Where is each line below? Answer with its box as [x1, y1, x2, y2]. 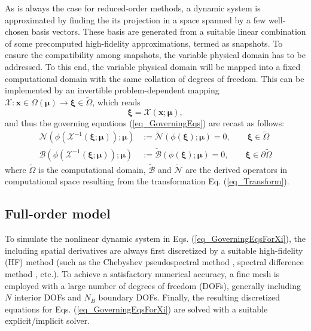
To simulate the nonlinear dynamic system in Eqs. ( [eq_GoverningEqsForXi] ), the [5, 232, 306, 245]
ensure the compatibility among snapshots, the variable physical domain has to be [5, 48, 306, 61]
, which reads [92, 95, 141, 108]
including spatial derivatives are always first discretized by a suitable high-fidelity [5, 244, 303, 256]
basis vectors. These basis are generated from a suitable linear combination [31, 25, 306, 38]
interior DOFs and [14, 291, 81, 303]
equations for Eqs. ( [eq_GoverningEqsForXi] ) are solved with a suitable [5, 302, 268, 315]
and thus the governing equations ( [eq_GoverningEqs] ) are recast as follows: [5, 116, 285, 129]
